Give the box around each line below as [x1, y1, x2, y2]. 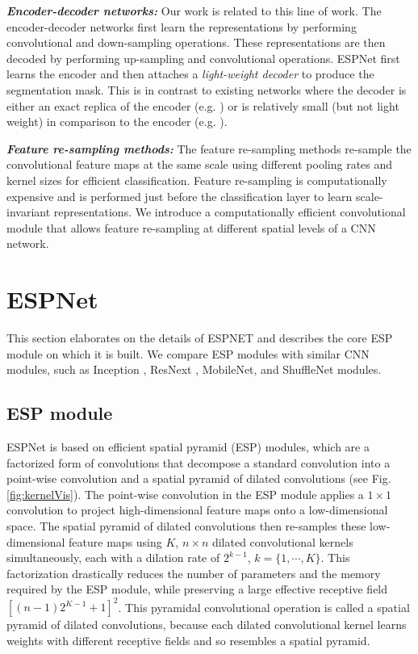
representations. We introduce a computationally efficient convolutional [53, 203, 406, 220]
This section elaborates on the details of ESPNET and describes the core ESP [6, 329, 393, 346]
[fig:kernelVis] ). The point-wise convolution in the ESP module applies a [6, 485, 364, 502]
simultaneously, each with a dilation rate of [6, 549, 220, 566]
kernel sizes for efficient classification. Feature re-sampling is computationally [6, 171, 387, 188]
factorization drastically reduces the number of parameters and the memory [6, 564, 381, 581]
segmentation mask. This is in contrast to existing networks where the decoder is [6, 81, 407, 98]
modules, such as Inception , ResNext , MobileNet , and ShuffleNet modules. [6, 361, 382, 378]
